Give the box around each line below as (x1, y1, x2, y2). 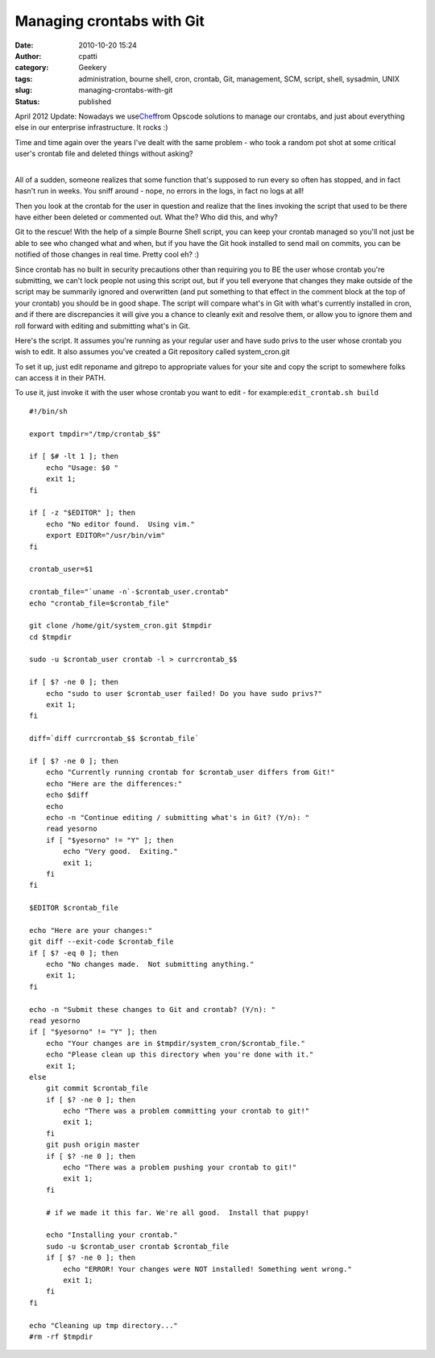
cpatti (78, 51, 98, 60)
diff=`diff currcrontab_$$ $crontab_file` (29, 734, 200, 744)
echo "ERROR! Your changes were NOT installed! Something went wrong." (63, 1264, 352, 1273)
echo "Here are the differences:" (45, 779, 183, 788)
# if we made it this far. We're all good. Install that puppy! (45, 1208, 310, 1217)
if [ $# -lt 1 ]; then (29, 452, 119, 461)
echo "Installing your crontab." (45, 1231, 179, 1239)
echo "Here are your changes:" (29, 926, 153, 935)
